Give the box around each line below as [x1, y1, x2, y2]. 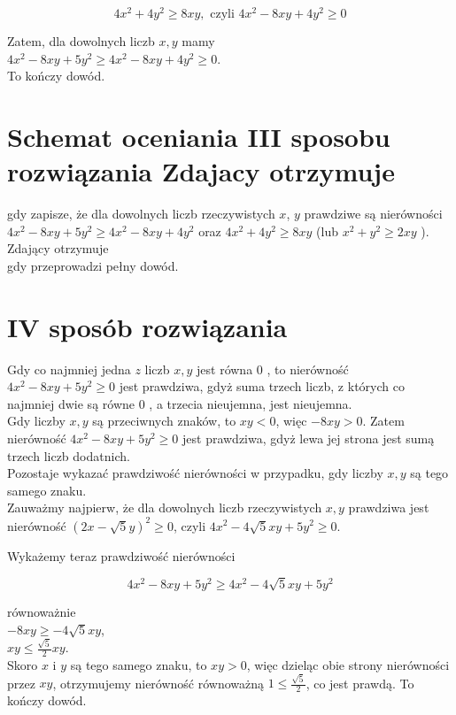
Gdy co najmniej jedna [7, 359, 131, 378]
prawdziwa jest [348, 498, 429, 517]
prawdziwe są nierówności [304, 204, 443, 223]
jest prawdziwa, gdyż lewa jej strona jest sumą [182, 429, 435, 448]
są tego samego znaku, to [70, 655, 207, 673]
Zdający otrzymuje [7, 239, 109, 258]
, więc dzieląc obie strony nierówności [246, 655, 450, 673]
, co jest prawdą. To [305, 673, 414, 692]
